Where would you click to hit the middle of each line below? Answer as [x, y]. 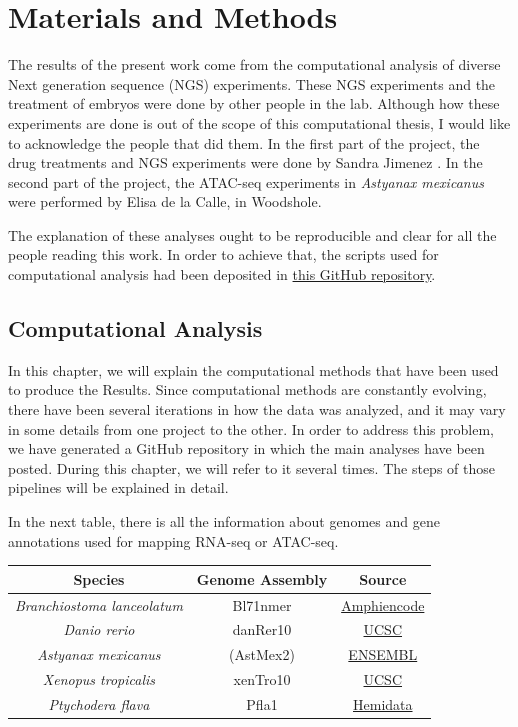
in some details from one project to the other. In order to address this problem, [251, 428]
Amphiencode [383, 604]
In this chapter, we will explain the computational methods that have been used [253, 369]
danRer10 [262, 629]
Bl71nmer [262, 604]
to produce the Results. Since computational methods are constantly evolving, [247, 389]
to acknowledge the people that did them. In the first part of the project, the [244, 142]
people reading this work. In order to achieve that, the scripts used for [223, 254]
